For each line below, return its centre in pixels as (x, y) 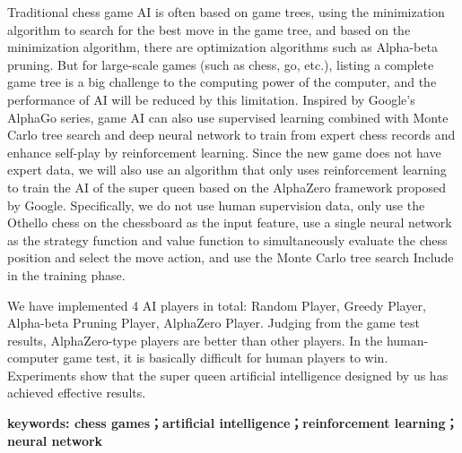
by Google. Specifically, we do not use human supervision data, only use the (216, 205)
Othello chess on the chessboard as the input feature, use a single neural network (230, 222)
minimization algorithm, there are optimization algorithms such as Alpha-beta (222, 47)
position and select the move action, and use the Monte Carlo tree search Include (231, 257)
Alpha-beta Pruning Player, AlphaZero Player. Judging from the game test (214, 323)
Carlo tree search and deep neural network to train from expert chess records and (231, 135)
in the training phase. (66, 274)
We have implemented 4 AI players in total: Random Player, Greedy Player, (217, 305)
